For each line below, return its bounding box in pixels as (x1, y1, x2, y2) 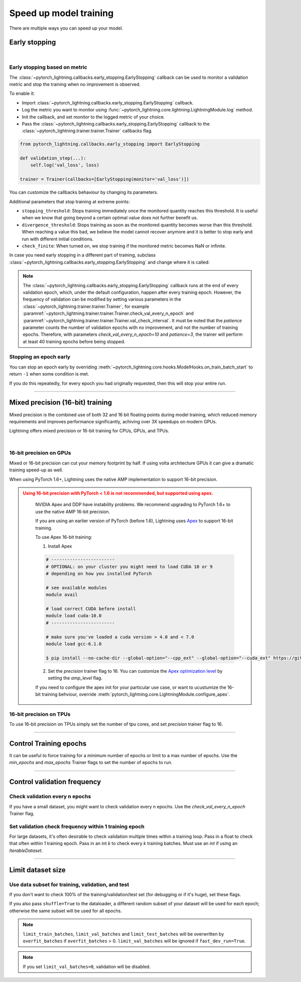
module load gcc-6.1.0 (46, 641, 102, 647)
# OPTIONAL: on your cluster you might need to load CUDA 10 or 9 (46, 564, 213, 569)
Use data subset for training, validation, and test (9, 881, 129, 888)
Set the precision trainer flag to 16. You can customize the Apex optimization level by (48, 668, 223, 674)
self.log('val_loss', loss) (30, 162, 100, 168)
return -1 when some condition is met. (9, 371, 89, 377)
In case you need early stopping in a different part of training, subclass (9, 252, 156, 258)
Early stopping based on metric (9, 64, 87, 71)
